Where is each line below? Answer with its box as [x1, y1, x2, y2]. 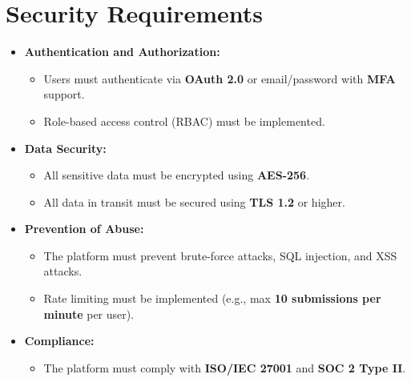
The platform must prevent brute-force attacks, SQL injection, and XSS [43, 247, 397, 263]
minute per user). [43, 305, 135, 322]
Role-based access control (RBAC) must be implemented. [43, 112, 325, 129]
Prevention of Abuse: [24, 220, 144, 237]
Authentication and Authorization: [24, 43, 220, 60]
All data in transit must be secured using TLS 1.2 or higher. [43, 193, 345, 210]
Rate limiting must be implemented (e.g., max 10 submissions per [43, 290, 381, 307]
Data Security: [24, 139, 107, 156]
